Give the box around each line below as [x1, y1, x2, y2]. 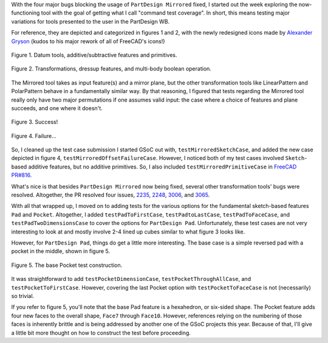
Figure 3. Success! [11, 119, 58, 126]
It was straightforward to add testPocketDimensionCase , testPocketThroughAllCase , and [11, 275, 251, 283]
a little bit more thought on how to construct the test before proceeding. [11, 329, 191, 336]
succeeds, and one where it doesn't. [11, 104, 103, 112]
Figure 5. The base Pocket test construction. [11, 262, 123, 269]
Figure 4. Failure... [11, 132, 57, 139]
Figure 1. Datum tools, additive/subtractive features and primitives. [11, 51, 177, 58]
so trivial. [11, 292, 35, 299]
